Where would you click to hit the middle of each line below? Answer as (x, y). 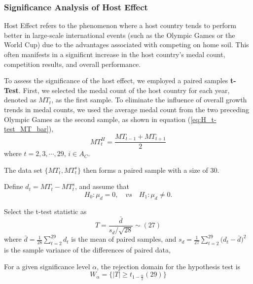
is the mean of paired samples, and (124, 239)
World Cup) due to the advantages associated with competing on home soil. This (126, 45)
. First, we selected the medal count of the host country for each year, (124, 90)
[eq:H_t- (203, 119)
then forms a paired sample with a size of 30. (151, 170)
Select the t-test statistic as (45, 211)
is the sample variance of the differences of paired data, (87, 250)
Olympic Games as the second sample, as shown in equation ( (97, 119)
